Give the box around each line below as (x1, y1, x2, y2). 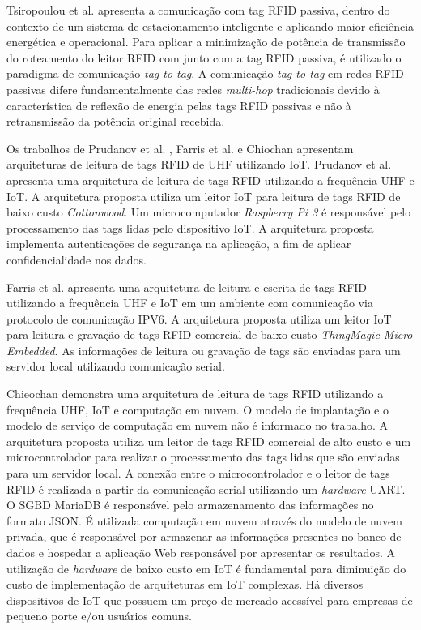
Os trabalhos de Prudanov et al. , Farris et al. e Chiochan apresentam (6, 139, 354, 156)
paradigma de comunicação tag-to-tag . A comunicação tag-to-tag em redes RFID (6, 65, 404, 82)
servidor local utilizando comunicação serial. (6, 358, 225, 375)
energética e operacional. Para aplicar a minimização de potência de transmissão (6, 33, 406, 50)
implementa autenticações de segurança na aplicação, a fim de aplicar (6, 235, 351, 252)
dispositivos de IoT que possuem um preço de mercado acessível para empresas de (6, 591, 413, 608)
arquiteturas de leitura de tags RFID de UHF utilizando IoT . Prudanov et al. (6, 156, 392, 173)
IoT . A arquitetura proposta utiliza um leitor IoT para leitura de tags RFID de (6, 187, 401, 204)
